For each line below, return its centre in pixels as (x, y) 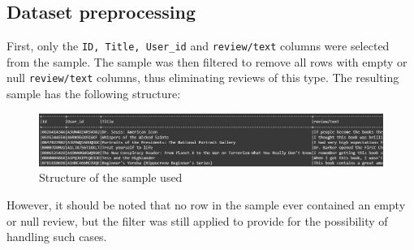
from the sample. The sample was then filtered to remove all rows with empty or (207, 61)
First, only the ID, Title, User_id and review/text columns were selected (198, 46)
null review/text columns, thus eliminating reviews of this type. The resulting (203, 78)
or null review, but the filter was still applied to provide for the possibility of (197, 220)
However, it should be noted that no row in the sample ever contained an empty (206, 204)
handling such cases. (57, 237)
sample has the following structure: (94, 94)
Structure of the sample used (111, 177)
